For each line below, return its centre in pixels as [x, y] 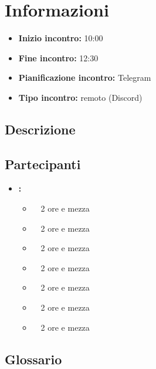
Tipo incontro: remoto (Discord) [80, 97]
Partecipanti [43, 164]
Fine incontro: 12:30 [58, 57]
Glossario [33, 359]
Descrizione [40, 129]
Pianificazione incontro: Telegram [85, 78]
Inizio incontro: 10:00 [61, 38]
